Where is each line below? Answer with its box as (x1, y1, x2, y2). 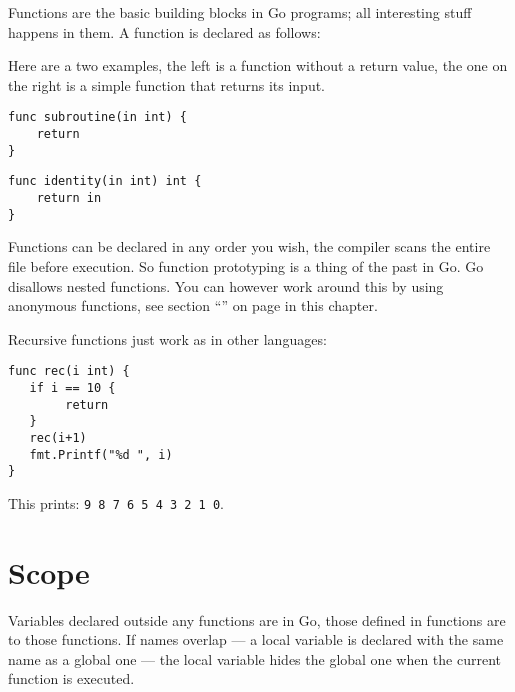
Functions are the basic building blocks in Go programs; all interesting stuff (8, 2, 472, 22)
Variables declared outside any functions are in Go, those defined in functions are (8, 609, 506, 630)
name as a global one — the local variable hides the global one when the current (8, 648, 501, 669)
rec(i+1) (29, 430, 87, 445)
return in (36, 191, 102, 205)
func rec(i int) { (8, 364, 130, 379)
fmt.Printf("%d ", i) (29, 447, 173, 462)
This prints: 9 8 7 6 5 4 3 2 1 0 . (8, 492, 224, 513)
